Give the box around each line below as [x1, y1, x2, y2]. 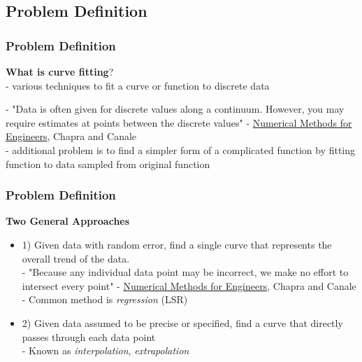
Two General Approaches [6, 214, 130, 228]
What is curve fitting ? [6, 64, 114, 78]
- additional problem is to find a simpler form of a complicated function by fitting [6, 142, 356, 157]
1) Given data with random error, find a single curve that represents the [22, 237, 332, 251]
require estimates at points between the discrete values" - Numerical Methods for [6, 115, 352, 130]
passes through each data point [22, 329, 156, 344]
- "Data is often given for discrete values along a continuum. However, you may [6, 102, 345, 116]
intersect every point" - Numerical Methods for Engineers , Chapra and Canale [22, 278, 356, 293]
